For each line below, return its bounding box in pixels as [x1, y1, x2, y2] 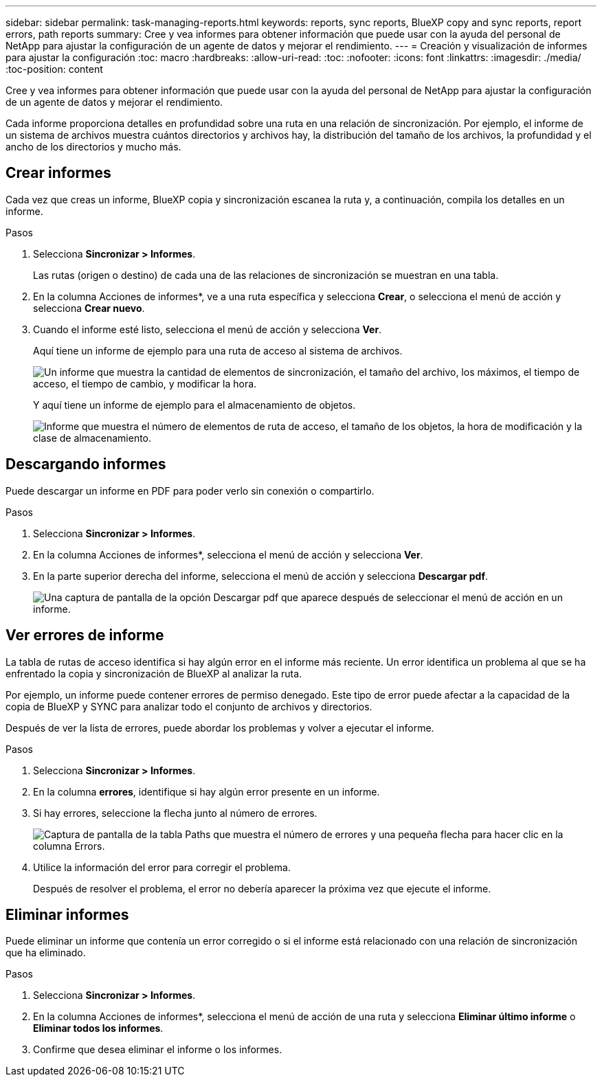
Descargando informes [5, 455, 166, 473]
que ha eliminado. [5, 947, 86, 959]
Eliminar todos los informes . [33, 1022, 164, 1035]
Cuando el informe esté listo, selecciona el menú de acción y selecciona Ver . [33, 323, 382, 335]
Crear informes [5, 164, 111, 182]
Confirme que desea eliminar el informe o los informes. [33, 1044, 282, 1056]
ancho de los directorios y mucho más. [5, 141, 181, 153]
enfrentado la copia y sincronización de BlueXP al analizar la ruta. [5, 667, 302, 679]
